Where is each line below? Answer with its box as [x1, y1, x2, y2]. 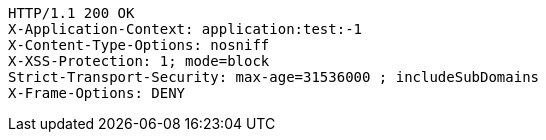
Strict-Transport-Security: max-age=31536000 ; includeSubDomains [8, 69, 540, 85]
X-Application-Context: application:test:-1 [8, 21, 363, 37]
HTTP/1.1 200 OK [8, 5, 135, 21]
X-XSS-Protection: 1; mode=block [8, 53, 270, 69]
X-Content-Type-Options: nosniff [8, 37, 270, 53]
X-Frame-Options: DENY [8, 85, 186, 101]
